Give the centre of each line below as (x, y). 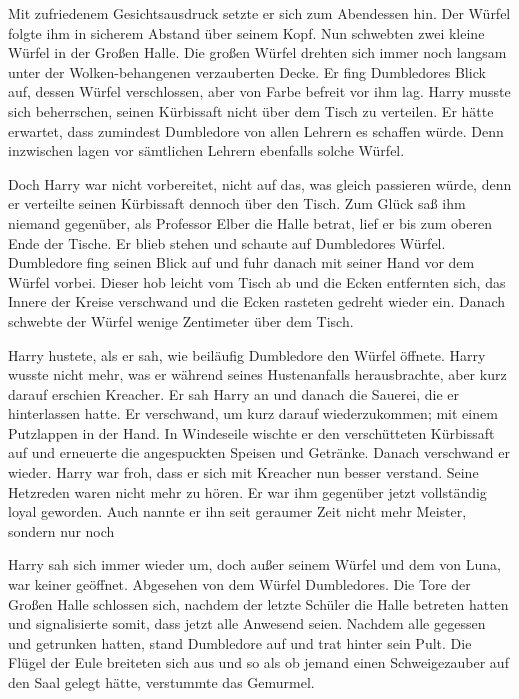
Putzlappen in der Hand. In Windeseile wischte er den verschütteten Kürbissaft (251, 432)
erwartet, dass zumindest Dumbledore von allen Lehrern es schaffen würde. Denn (256, 130)
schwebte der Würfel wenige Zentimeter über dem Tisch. (181, 320)
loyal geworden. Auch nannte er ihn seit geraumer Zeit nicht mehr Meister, (237, 511)
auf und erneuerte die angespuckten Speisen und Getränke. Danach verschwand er (259, 452)
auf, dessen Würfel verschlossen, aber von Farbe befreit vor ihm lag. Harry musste (259, 91)
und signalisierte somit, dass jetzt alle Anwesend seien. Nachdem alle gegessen (247, 623)
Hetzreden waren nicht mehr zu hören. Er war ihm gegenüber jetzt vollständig (247, 491)
